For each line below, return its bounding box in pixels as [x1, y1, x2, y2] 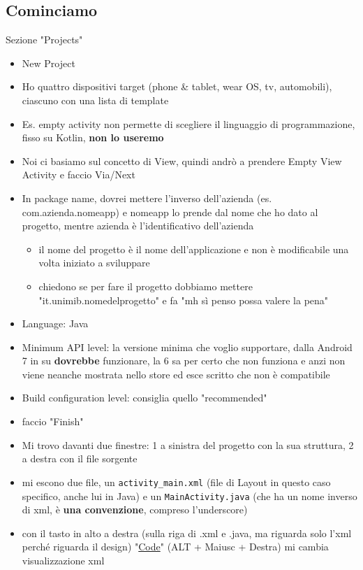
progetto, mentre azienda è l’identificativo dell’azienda [22, 218, 254, 233]
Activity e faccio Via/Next [22, 167, 135, 182]
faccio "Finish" [22, 414, 84, 429]
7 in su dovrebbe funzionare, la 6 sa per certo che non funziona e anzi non [22, 353, 346, 368]
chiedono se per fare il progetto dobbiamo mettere [38, 278, 253, 293]
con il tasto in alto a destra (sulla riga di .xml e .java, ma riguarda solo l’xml [22, 525, 352, 540]
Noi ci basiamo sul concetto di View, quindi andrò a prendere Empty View [22, 153, 342, 168]
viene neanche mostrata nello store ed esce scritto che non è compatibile [22, 366, 330, 381]
